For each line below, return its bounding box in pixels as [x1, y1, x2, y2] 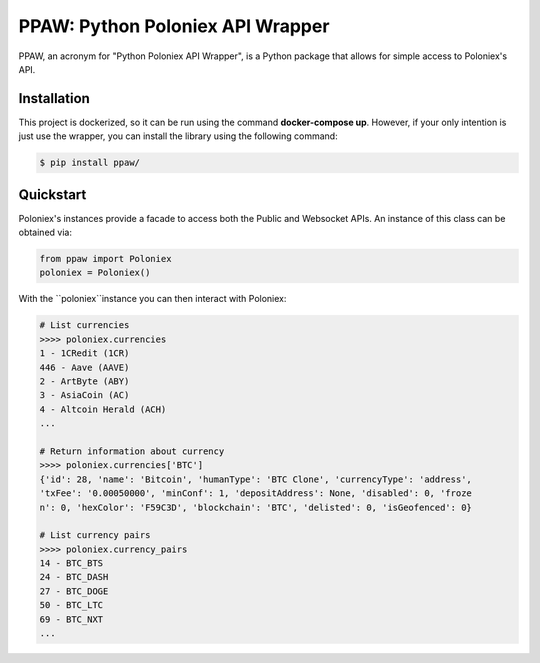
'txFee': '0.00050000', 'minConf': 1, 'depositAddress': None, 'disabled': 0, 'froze [39, 488, 472, 499]
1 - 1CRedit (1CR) [39, 348, 130, 359]
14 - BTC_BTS [39, 558, 104, 569]
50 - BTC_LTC [39, 600, 104, 611]
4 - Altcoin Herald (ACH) [39, 403, 167, 415]
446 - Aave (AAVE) [39, 361, 130, 373]
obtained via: [18, 226, 72, 239]
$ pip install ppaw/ [39, 157, 140, 169]
